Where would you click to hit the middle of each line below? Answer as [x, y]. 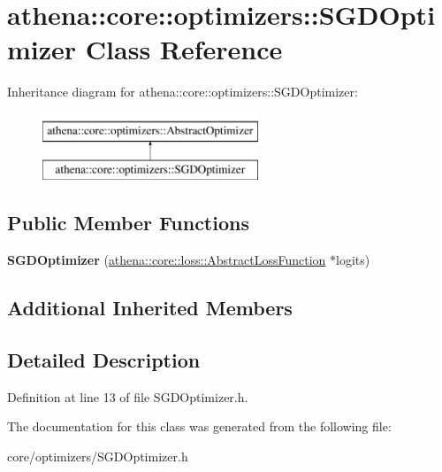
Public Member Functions [128, 223]
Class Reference [184, 49]
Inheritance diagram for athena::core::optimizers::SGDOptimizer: [183, 92]
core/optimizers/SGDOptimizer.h [98, 457]
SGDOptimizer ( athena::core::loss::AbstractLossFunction [167, 260]
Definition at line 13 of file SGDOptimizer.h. [128, 396]
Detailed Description [104, 360]
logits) [353, 260]
